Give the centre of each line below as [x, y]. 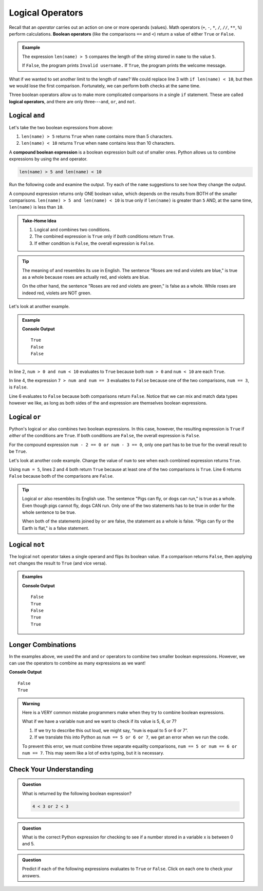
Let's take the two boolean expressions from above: [61, 127]
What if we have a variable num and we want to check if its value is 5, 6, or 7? [99, 721]
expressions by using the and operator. [48, 159]
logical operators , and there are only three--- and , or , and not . [73, 101]
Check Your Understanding [51, 769]
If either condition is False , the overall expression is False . [94, 243]
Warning [31, 703]
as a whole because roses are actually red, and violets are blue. [86, 277]
